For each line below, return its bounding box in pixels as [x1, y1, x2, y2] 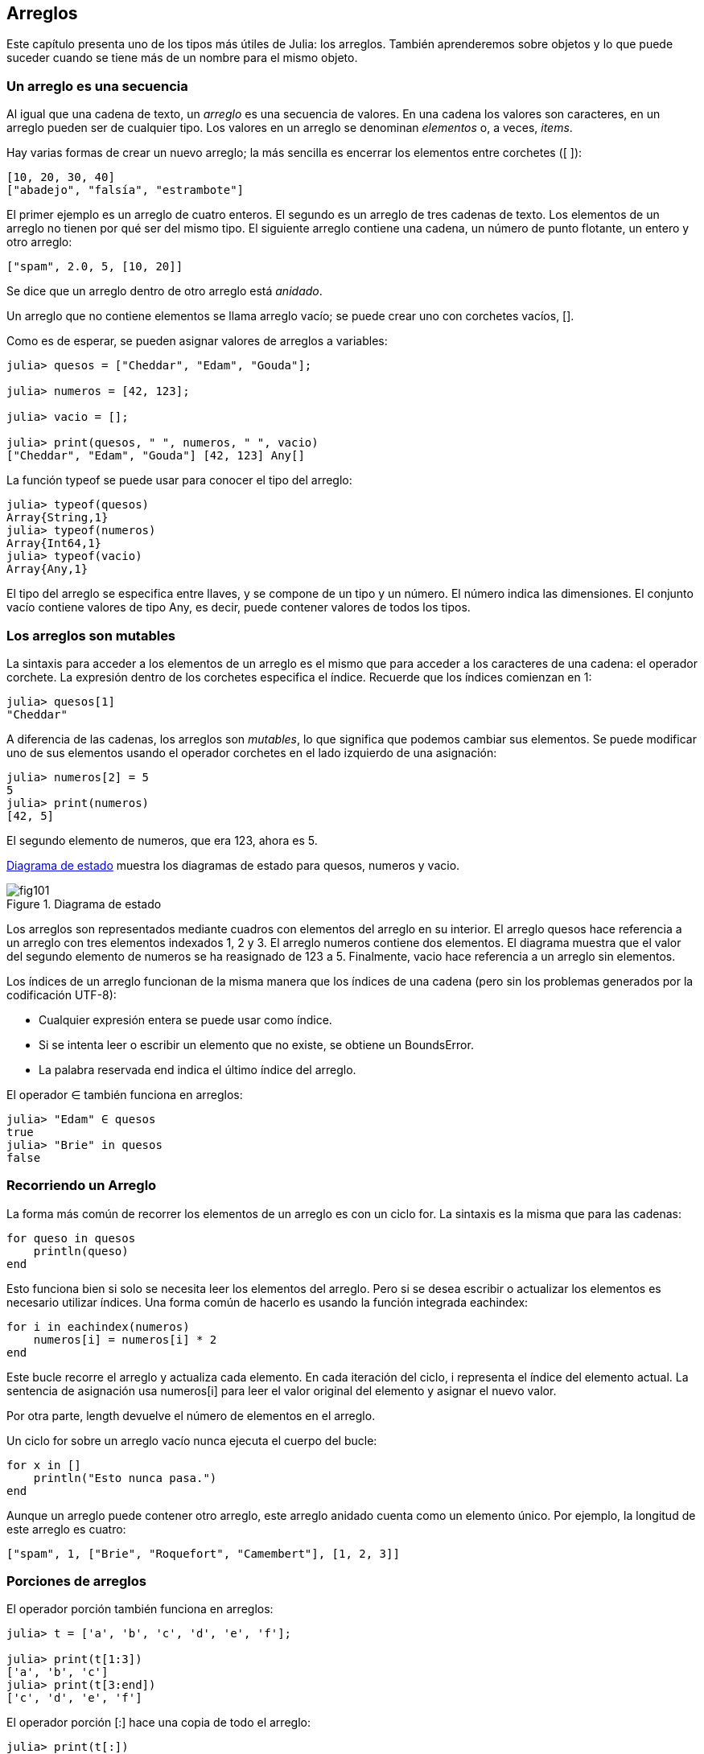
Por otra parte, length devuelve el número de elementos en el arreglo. [6, 1408, 376, 1423]
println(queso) [33, 1244, 129, 1258]
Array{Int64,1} [6, 537, 102, 550]
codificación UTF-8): [6, 987, 117, 1002]
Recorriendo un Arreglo [6, 1177, 157, 1194]
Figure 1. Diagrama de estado [6, 896, 162, 911]
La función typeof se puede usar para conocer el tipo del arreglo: [6, 473, 352, 488]
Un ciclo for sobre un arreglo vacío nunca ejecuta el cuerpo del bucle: [6, 1433, 377, 1447]
